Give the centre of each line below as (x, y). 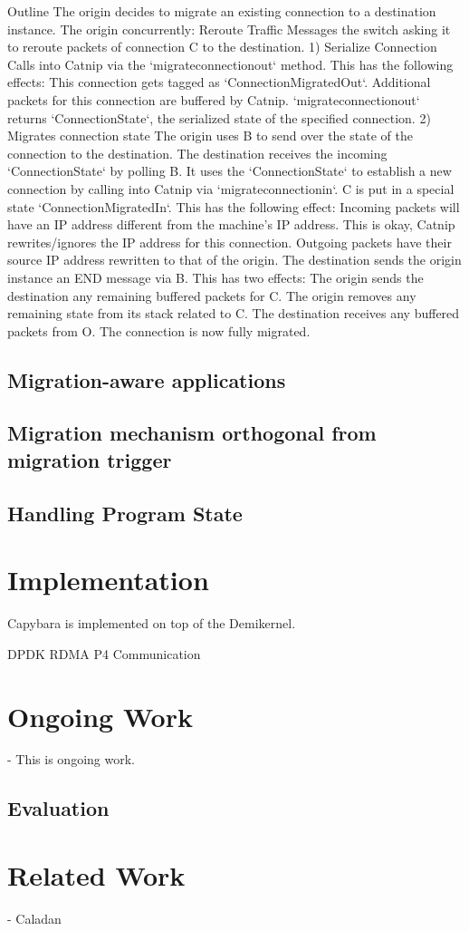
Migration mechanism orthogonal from (192, 433)
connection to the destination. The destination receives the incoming (197, 153)
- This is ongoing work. (71, 759)
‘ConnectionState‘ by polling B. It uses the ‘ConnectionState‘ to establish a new (230, 171)
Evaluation (58, 808)
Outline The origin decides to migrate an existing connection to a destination (222, 11)
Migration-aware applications (147, 379)
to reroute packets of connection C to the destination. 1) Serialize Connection (222, 47)
